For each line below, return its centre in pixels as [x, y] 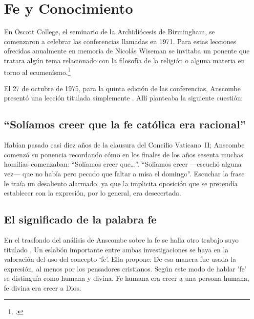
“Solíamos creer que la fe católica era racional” [125, 124]
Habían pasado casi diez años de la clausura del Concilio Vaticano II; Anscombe [124, 145]
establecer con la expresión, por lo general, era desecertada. [93, 193]
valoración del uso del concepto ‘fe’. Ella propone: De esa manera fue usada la [120, 259]
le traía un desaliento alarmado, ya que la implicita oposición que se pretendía [121, 183]
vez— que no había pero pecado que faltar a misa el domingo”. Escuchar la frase [124, 173]
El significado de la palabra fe [80, 219]
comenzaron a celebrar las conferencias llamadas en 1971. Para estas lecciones [120, 41]
